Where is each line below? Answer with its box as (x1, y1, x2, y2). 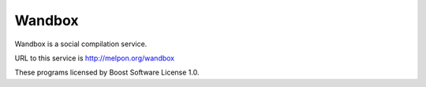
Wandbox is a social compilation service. (14, 39, 148, 49)
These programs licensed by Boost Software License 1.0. (14, 67, 200, 78)
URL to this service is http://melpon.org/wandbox (14, 53, 175, 63)
